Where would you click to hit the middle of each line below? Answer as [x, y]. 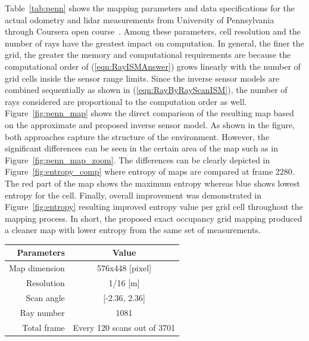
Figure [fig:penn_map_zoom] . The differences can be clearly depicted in [138, 159]
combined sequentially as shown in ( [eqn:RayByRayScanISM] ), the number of [146, 90]
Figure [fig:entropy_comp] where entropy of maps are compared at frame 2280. [150, 171]
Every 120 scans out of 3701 [124, 327]
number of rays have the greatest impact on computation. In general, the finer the [154, 43]
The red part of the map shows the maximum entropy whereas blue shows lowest [152, 183]
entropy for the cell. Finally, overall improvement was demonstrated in [133, 195]
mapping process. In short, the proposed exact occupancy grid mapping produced [154, 218]
